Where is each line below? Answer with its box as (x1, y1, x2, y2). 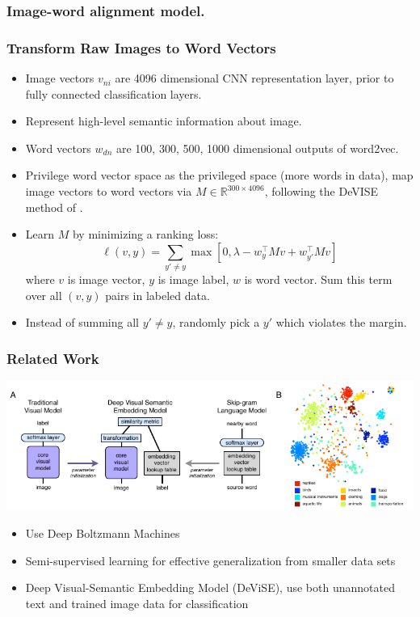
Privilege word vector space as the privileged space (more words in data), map (25, 167, 414, 184)
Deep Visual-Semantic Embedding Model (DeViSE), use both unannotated (25, 579, 395, 596)
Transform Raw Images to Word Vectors (6, 37, 276, 57)
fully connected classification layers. (25, 85, 202, 102)
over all (25, 286, 62, 303)
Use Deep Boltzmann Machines (25, 525, 180, 542)
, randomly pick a (172, 314, 260, 331)
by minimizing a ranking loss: (72, 226, 219, 243)
